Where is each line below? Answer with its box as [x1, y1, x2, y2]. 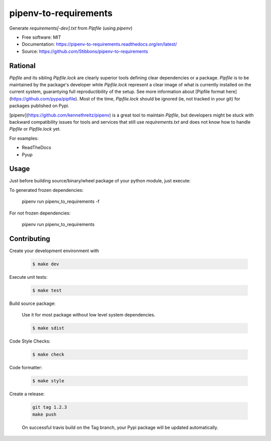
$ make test [32, 287, 62, 293]
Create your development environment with [9, 248, 99, 254]
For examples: [9, 135, 39, 141]
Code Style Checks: [9, 338, 51, 344]
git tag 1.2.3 [32, 404, 67, 410]
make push [32, 411, 57, 417]
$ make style [32, 378, 65, 384]
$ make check [32, 352, 65, 358]
